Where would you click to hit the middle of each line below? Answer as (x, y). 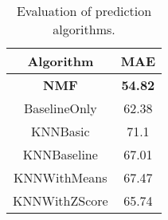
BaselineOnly (60, 108)
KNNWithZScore (61, 200)
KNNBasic (60, 131)
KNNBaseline (60, 154)
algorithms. (84, 29)
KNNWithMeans (61, 177)
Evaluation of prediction (84, 11)
